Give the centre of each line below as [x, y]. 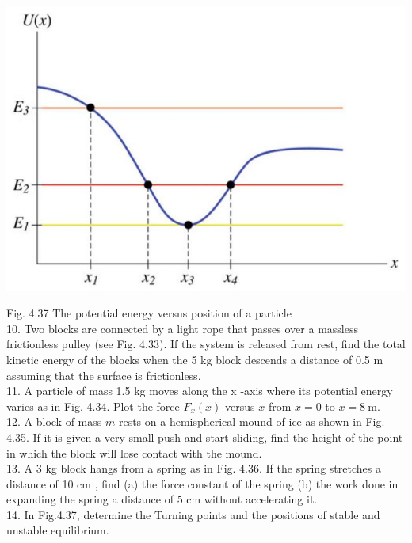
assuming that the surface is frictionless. [104, 375]
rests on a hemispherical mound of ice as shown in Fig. [252, 421]
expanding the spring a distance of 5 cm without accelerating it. [162, 499]
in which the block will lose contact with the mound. [134, 452]
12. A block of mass [54, 421]
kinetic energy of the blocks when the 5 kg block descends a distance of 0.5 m [195, 359]
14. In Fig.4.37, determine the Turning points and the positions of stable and [193, 514]
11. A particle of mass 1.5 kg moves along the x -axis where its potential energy [200, 391]
